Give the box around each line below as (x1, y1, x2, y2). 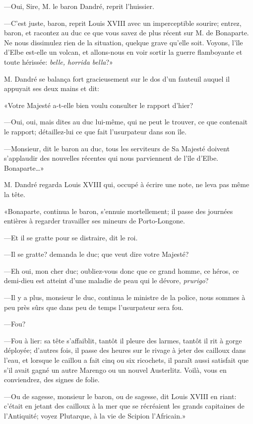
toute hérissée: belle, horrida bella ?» (4, 56, 113, 67)
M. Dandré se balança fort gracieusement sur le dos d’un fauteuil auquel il (4, 73, 230, 84)
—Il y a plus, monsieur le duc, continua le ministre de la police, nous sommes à (4, 292, 246, 303)
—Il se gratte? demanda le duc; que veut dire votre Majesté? (4, 249, 189, 259)
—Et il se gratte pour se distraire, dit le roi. (4, 232, 138, 242)
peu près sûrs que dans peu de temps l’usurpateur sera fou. (4, 302, 184, 312)
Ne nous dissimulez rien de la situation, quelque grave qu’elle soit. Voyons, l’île (4, 37, 243, 47)
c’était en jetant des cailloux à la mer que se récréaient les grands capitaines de (4, 401, 245, 411)
